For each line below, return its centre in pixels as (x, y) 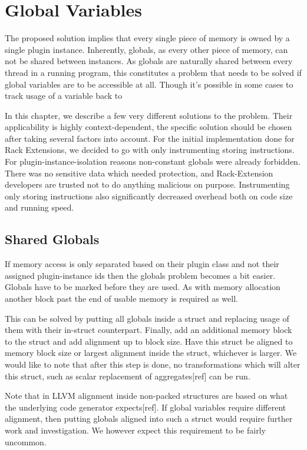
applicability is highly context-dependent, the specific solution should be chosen (148, 127)
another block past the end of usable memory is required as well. (121, 299)
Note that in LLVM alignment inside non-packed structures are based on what (146, 396)
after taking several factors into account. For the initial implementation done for (150, 138)
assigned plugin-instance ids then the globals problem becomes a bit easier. (140, 275)
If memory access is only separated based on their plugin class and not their (142, 264)
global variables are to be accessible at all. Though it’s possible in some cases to (149, 84)
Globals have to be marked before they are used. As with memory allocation (143, 287)
